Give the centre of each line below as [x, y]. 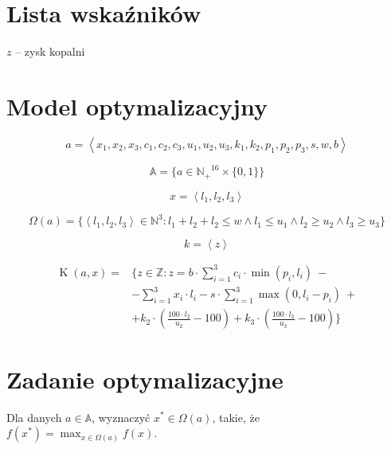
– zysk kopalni [50, 51]
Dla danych [34, 417]
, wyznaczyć [121, 417]
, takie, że [236, 417]
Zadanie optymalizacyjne [145, 379]
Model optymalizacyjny [137, 105]
